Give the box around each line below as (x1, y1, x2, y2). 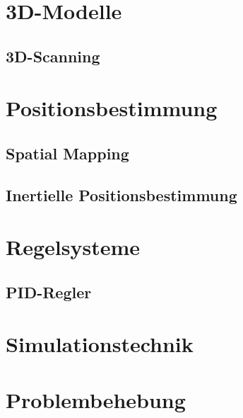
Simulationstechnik (6, 329, 194, 358)
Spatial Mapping (6, 142, 129, 164)
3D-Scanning (6, 45, 100, 67)
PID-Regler (6, 281, 92, 303)
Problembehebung (6, 385, 186, 414)
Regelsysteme (6, 232, 140, 261)
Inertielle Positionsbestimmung (6, 183, 237, 205)
